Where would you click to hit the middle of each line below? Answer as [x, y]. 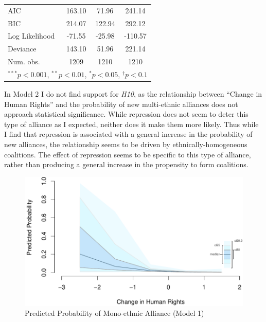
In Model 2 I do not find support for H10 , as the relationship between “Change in [133, 94]
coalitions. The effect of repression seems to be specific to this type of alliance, [128, 154]
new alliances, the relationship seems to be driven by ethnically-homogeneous [126, 144]
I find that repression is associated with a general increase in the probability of [128, 134]
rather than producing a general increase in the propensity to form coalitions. [126, 164]
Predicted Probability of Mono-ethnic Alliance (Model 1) [114, 313]
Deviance [22, 49]
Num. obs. [24, 61]
